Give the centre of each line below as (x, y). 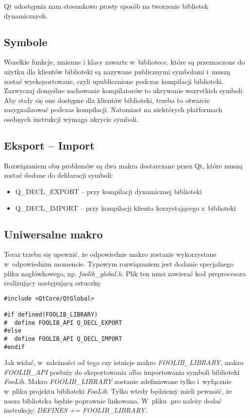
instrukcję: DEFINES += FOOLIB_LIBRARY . (75, 410)
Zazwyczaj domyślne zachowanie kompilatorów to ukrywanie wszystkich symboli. (124, 91)
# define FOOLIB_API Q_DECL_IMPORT (63, 339)
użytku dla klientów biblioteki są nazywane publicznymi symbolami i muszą (117, 71)
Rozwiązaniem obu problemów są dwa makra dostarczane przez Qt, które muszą (123, 165)
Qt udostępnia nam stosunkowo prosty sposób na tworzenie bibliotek (106, 6)
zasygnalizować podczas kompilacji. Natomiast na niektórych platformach (113, 109)
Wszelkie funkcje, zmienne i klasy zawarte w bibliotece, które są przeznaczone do (125, 62)
